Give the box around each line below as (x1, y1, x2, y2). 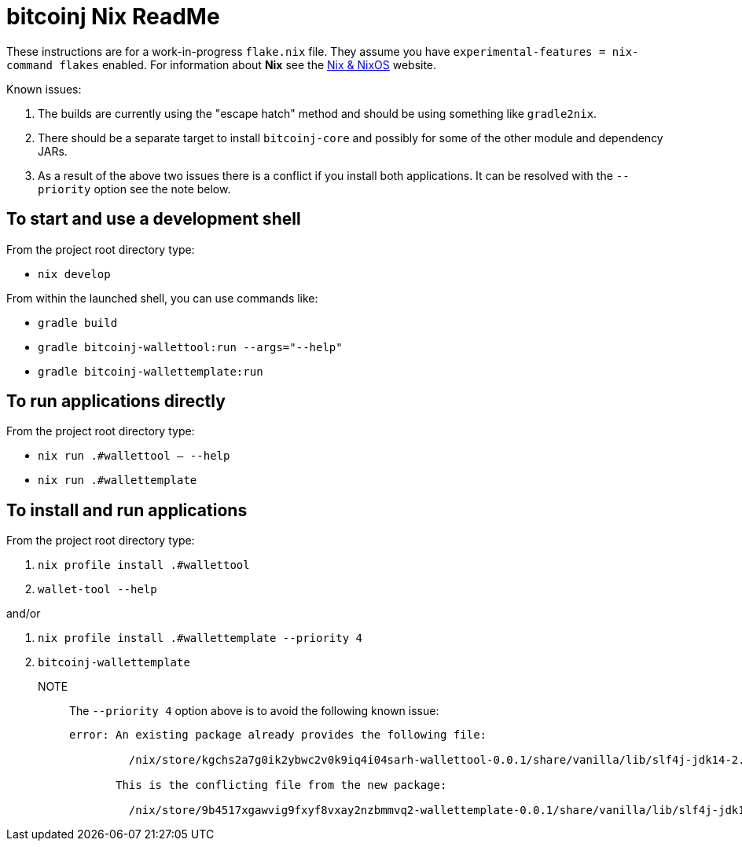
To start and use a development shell (6, 209, 301, 229)
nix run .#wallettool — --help (38, 449, 230, 463)
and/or (6, 607, 41, 621)
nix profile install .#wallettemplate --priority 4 (38, 632, 363, 645)
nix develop (38, 267, 111, 280)
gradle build (38, 316, 118, 329)
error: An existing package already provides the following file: (69, 728, 487, 742)
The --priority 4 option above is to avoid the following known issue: (69, 704, 439, 718)
